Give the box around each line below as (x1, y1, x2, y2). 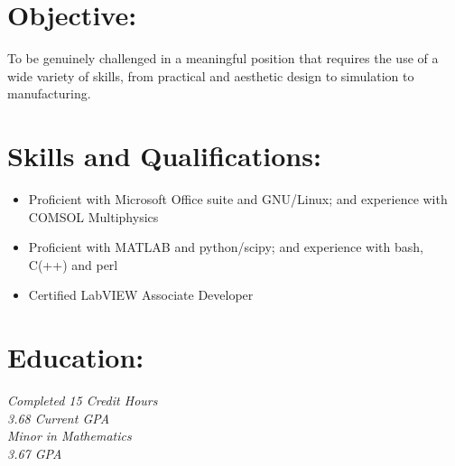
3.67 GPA (7, 443, 62, 462)
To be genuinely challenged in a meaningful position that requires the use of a (7, 49, 439, 68)
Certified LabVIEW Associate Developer (28, 285, 254, 304)
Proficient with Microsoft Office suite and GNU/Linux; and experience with (28, 190, 448, 209)
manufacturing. (7, 84, 91, 103)
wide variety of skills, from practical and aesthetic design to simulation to (7, 66, 414, 85)
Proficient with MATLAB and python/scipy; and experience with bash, (28, 238, 423, 256)
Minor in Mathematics (7, 426, 132, 445)
